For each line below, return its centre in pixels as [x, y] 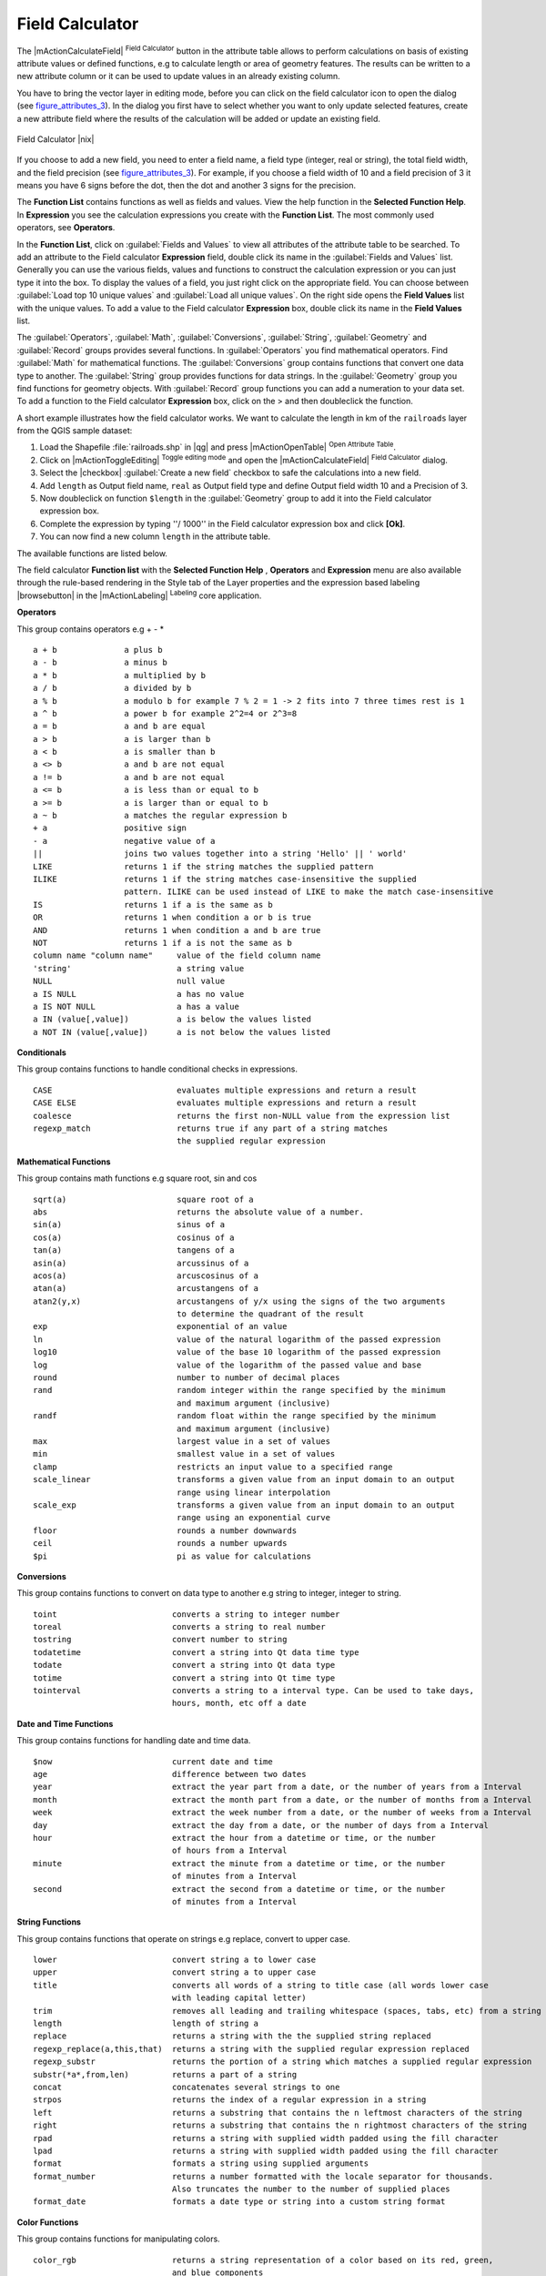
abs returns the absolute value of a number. [198, 1212]
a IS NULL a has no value [139, 994]
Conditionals [42, 1052]
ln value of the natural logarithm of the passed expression [237, 1339]
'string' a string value [139, 968]
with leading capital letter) [239, 1998]
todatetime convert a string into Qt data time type [196, 1652]
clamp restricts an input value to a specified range [213, 1467]
